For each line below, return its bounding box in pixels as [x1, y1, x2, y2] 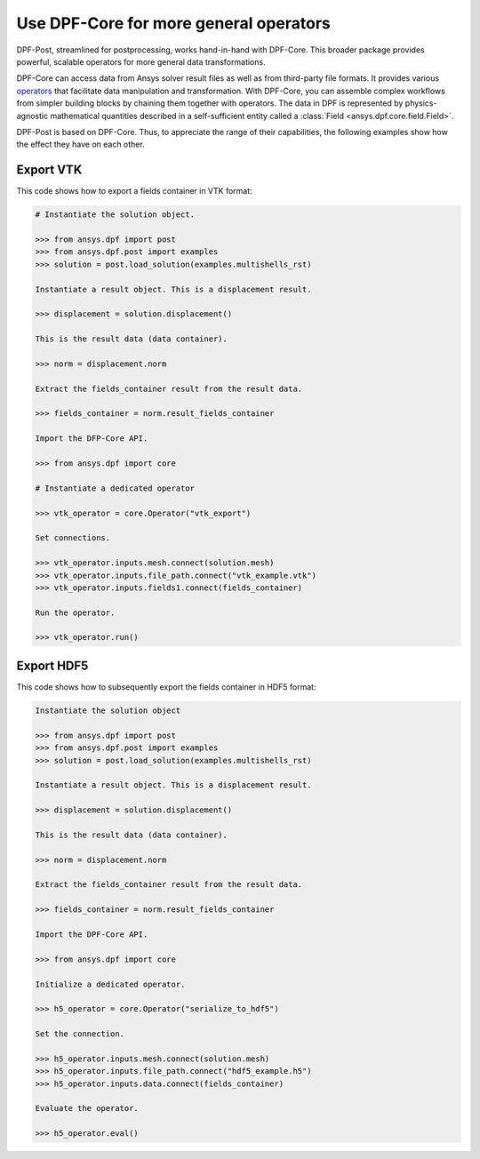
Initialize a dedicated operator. [35, 979, 186, 989]
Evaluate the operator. [35, 1103, 140, 1114]
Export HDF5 [16, 658, 89, 673]
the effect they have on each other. [16, 139, 146, 150]
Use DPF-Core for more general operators [16, 13, 331, 33]
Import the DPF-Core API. [35, 929, 148, 939]
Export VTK [16, 163, 83, 178]
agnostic [16, 110, 49, 121]
